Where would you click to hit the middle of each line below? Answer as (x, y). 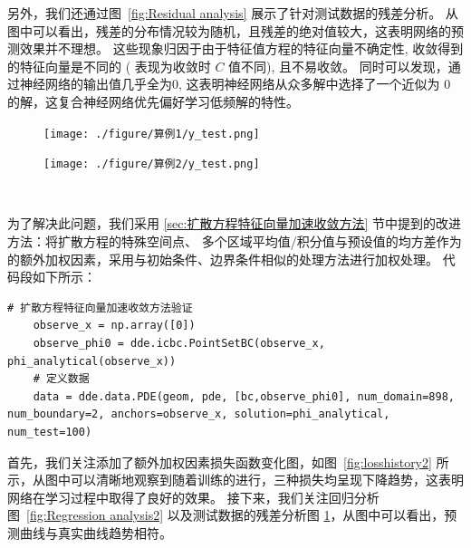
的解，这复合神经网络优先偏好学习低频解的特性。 (153, 101)
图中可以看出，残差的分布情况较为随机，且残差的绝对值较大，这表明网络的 (229, 30)
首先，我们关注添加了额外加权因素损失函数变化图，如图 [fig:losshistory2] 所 (228, 461)
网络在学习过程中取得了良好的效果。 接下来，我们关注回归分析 (193, 497)
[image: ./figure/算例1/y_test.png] (152, 134)
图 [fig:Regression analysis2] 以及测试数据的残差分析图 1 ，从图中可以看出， (226, 515)
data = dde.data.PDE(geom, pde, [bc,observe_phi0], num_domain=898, (244, 396)
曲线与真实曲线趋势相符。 (96, 532)
